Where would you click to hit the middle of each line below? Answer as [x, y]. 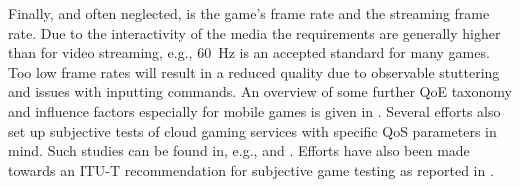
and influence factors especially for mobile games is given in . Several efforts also [254, 110]
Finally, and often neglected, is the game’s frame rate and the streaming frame [249, 13]
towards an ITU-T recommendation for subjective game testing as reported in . [251, 169]
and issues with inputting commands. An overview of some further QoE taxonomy [260, 91]
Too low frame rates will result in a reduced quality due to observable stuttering [254, 71]
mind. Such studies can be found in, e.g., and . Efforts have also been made [239, 150]
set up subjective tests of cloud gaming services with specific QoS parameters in [252, 130]
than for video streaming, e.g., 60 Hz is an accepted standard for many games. [249, 52]
